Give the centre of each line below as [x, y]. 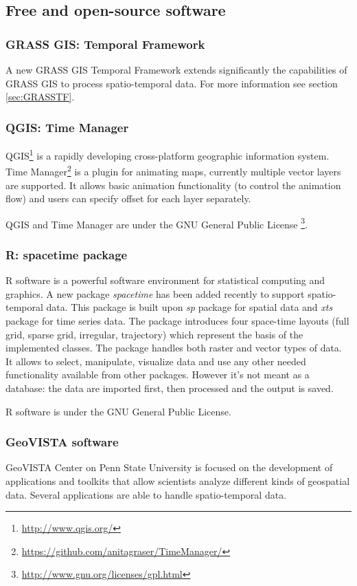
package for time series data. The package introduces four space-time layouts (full [177, 320]
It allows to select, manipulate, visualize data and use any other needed [156, 361]
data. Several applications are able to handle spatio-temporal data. [146, 494]
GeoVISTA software [62, 442]
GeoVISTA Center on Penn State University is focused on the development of [169, 467]
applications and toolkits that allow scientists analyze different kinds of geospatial [178, 480]
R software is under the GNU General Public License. [118, 411]
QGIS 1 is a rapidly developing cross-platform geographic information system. [168, 154]
